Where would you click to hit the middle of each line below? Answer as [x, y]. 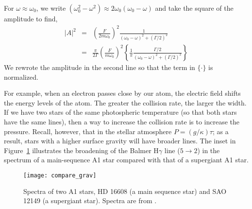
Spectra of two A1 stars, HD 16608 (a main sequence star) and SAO [125, 191]
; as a [220, 131]
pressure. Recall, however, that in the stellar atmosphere [88, 131]
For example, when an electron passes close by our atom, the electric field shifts [122, 93]
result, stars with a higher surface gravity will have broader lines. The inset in [120, 141]
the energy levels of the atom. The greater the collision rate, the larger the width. [125, 102]
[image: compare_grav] [60, 175]
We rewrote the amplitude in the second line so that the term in [100, 67]
